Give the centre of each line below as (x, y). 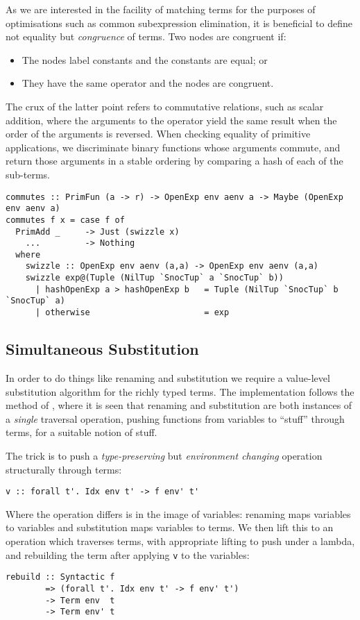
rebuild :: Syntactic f (60, 577)
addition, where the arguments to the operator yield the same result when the (171, 120)
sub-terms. (28, 174)
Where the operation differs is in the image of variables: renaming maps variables (178, 513)
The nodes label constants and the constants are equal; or (145, 59)
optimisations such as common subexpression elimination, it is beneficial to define (179, 23)
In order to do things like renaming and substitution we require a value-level (168, 377)
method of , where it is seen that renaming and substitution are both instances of (179, 405)
